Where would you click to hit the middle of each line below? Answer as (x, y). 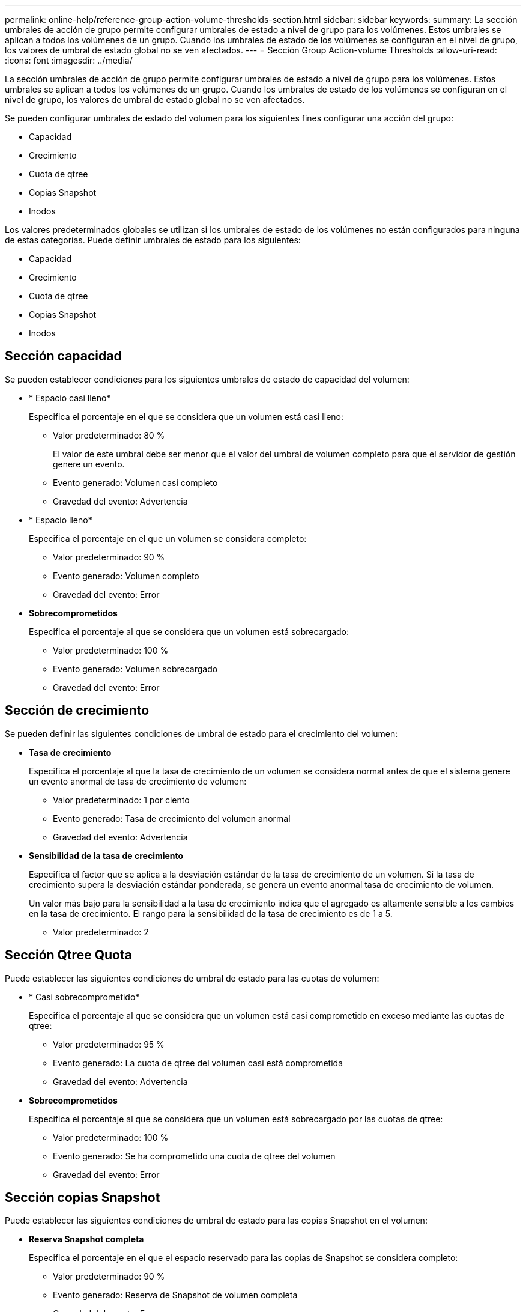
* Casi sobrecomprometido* (84, 997)
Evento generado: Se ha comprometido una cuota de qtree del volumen (194, 1156)
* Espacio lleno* (61, 520)
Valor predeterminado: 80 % (109, 435)
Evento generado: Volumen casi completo (135, 482)
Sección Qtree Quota (68, 955)
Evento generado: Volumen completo (126, 576)
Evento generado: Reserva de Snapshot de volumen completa (175, 1295)
